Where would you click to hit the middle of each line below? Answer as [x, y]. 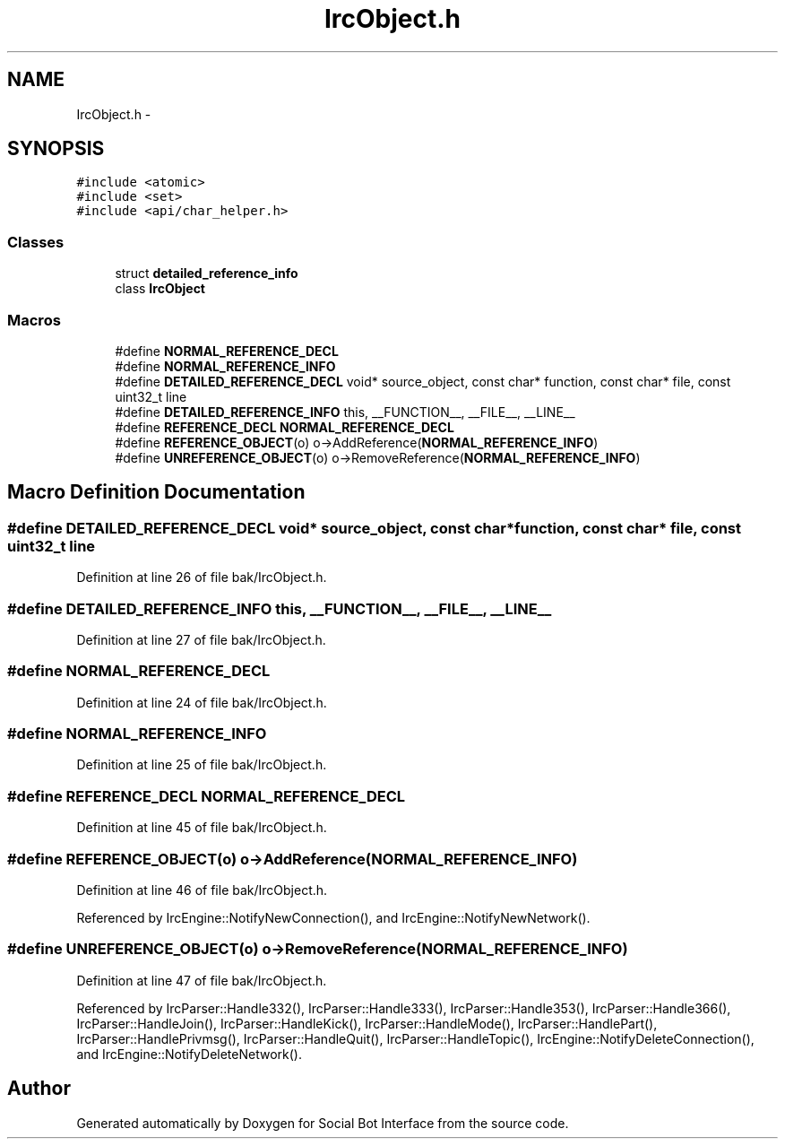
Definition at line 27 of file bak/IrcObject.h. [201, 639]
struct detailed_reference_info [207, 273]
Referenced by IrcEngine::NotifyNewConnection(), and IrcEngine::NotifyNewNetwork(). [333, 917]
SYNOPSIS [56, 149]
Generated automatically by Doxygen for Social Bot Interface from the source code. [323, 1123]
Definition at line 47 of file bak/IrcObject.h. [202, 980]
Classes [36, 242]
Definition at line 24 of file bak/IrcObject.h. [202, 702]
